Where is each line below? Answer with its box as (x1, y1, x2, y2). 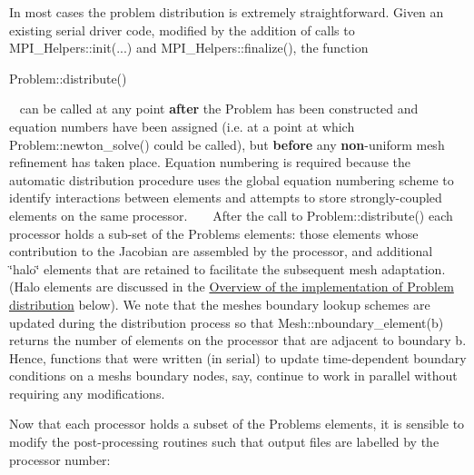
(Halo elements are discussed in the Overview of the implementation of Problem (9, 277, 454, 296)
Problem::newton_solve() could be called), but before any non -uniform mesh (9, 134, 445, 153)
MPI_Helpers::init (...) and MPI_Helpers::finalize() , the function (9, 38, 369, 57)
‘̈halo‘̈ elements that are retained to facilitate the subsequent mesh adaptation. (9, 259, 446, 278)
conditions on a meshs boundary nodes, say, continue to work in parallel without (9, 366, 458, 385)
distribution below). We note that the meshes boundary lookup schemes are (9, 294, 430, 313)
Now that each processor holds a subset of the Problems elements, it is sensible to (9, 414, 465, 433)
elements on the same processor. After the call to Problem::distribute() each (9, 205, 453, 224)
